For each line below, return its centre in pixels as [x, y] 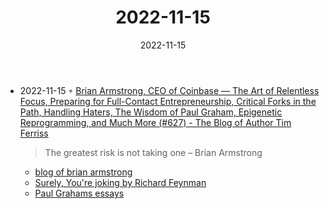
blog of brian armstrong [83, 172]
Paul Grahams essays [79, 193]
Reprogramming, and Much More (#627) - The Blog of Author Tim [155, 122]
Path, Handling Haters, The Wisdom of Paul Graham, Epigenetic [151, 112]
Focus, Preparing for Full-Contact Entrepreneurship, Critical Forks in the [168, 101]
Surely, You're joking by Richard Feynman [120, 182]
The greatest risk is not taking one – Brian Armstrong [153, 152]
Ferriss [34, 133]
